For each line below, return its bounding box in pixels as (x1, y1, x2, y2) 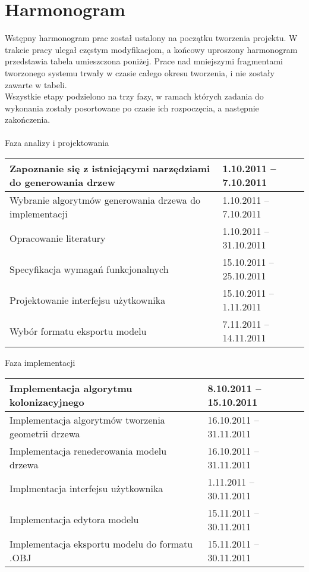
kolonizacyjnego (10, 394, 84, 409)
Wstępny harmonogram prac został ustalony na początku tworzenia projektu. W (5, 32, 298, 44)
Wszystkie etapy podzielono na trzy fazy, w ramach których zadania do (5, 90, 264, 102)
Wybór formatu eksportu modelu (10, 324, 147, 338)
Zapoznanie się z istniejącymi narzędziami (10, 161, 210, 176)
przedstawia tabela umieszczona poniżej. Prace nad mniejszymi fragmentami (5, 55, 283, 67)
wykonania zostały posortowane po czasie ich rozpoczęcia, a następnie (5, 101, 259, 114)
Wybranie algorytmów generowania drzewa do (10, 193, 201, 207)
